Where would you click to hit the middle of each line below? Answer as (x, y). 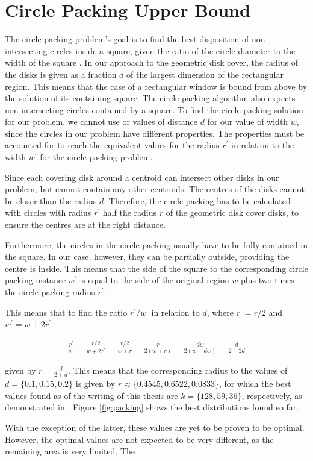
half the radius (130, 212)
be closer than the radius (51, 200)
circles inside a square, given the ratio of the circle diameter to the (173, 50)
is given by (95, 384)
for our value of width (248, 121)
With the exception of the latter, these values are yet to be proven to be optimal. (155, 428)
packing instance (36, 280)
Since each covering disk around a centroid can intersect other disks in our (142, 177)
